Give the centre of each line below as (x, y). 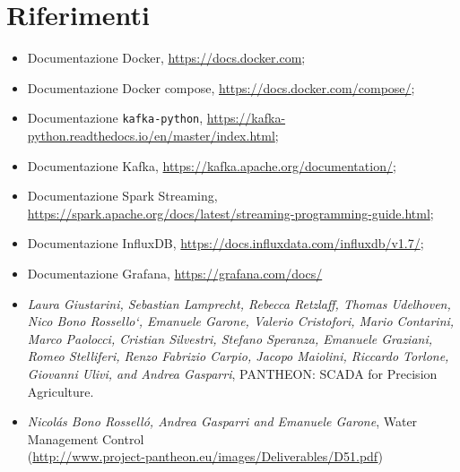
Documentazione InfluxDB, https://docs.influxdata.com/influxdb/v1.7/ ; (226, 243)
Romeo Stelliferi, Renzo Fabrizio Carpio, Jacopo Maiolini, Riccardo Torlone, (238, 356)
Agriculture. (61, 391)
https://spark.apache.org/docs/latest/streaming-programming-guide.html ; (230, 213)
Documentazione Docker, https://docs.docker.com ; (166, 58)
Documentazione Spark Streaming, (122, 196)
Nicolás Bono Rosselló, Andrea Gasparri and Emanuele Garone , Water (222, 421)
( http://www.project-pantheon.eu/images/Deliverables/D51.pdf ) (205, 456)
